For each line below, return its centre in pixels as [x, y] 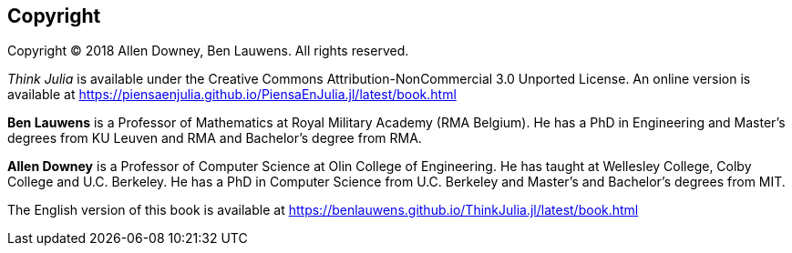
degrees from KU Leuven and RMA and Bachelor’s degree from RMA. [215, 138]
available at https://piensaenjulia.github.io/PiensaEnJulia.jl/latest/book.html [232, 95]
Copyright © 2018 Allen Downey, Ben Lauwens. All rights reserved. [208, 51]
